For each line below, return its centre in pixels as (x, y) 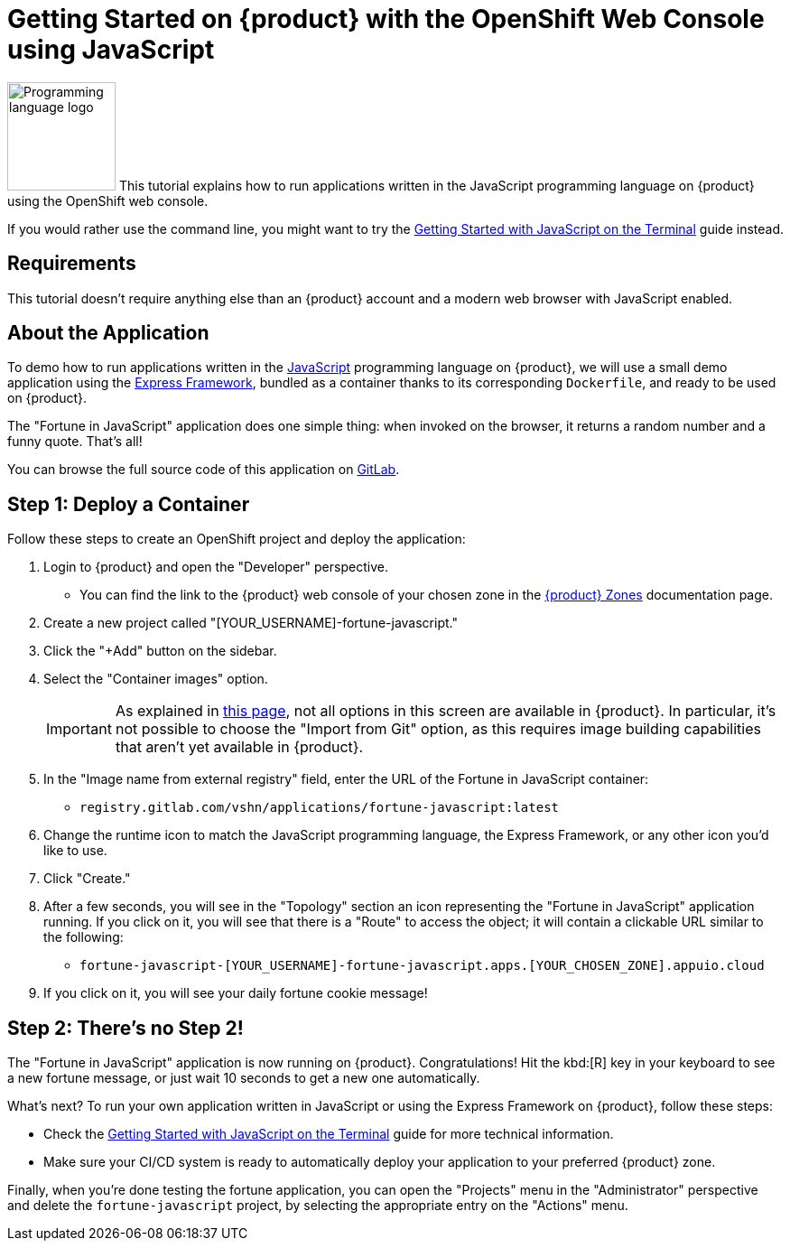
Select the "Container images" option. (156, 679)
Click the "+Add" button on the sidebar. (160, 651)
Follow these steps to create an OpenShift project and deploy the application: (237, 539)
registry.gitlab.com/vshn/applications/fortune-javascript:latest (320, 808)
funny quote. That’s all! (75, 442)
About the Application (108, 333)
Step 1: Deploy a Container (129, 504)
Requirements (72, 264)
